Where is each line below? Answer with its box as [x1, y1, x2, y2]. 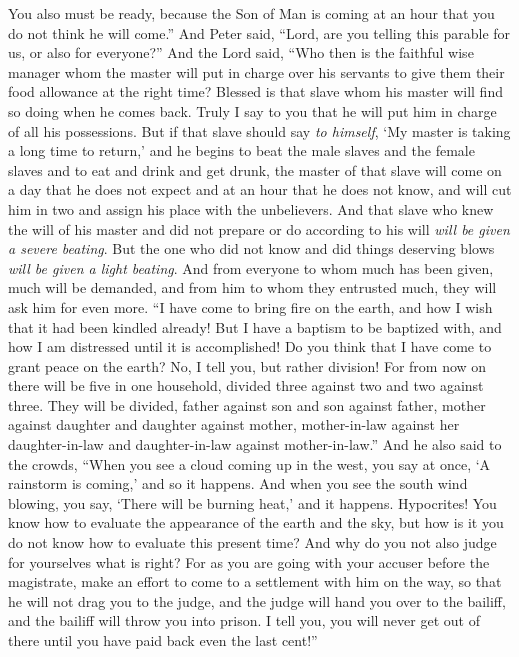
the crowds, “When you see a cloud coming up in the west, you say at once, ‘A [8, 453, 491, 474]
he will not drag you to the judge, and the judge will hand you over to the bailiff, [8, 590, 506, 611]
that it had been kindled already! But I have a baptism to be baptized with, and [8, 316, 502, 337]
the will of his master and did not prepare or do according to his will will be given [8, 218, 510, 239]
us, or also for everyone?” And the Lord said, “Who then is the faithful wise [8, 42, 474, 63]
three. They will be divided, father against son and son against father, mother [8, 394, 486, 415]
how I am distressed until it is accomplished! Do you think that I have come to [8, 336, 492, 357]
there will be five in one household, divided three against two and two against [8, 375, 484, 396]
